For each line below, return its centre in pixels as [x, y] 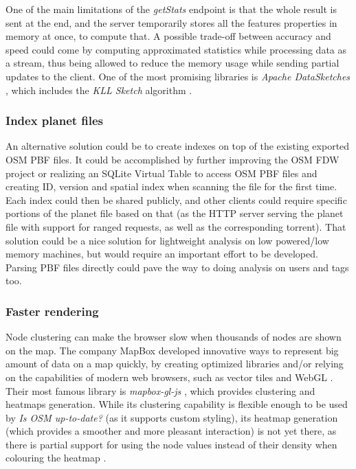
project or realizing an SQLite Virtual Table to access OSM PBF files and [162, 173]
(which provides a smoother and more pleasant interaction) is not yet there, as [171, 431]
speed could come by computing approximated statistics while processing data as [176, 49]
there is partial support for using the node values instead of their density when [171, 444]
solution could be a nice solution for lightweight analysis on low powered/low [167, 240]
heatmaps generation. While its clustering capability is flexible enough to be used [177, 404]
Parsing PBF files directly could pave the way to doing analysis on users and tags [177, 267]
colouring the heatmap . [56, 458]
